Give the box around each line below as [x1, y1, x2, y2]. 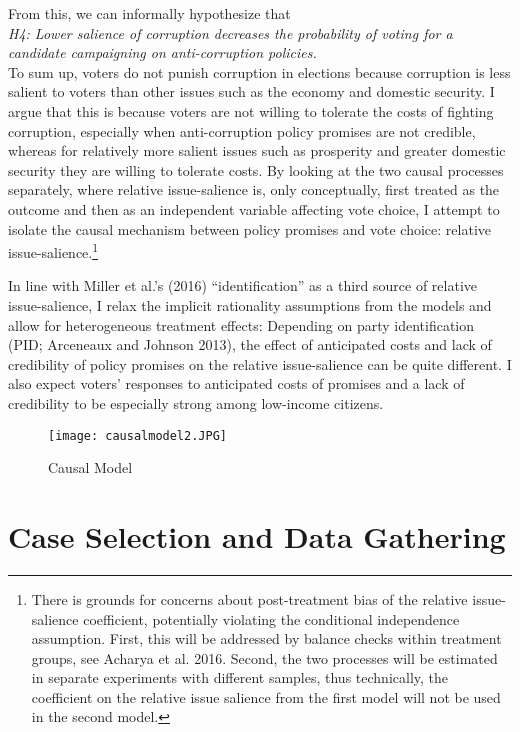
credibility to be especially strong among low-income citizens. [8, 392, 384, 413]
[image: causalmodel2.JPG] [48, 428, 227, 443]
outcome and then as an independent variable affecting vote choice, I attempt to [8, 198, 500, 219]
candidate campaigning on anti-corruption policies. [8, 42, 317, 63]
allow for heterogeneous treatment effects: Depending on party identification [8, 314, 475, 335]
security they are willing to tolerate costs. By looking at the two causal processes [8, 159, 504, 180]
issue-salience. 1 [8, 239, 99, 262]
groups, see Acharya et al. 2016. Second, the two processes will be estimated [31, 647, 498, 668]
